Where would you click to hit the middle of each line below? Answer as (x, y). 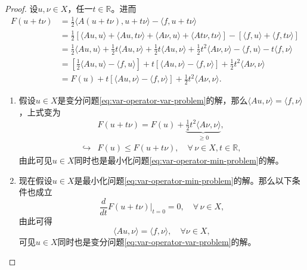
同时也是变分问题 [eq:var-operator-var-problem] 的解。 (157, 241)
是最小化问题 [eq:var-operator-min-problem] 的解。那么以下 (183, 180)
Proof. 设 (21, 8)
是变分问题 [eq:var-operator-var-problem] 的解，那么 (153, 100)
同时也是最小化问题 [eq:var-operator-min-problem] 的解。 (179, 160)
